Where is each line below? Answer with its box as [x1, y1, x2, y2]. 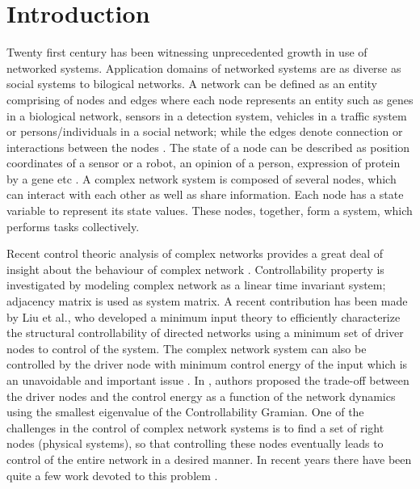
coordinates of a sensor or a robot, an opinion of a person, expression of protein [6, 154, 401, 171]
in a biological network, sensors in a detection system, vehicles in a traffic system [6, 107, 407, 124]
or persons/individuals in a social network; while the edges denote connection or [6, 123, 403, 140]
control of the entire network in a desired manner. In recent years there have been [6, 450, 412, 467]
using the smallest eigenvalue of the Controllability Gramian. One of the [6, 403, 364, 420]
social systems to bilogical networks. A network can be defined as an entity [6, 75, 377, 92]
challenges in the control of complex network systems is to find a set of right [6, 419, 384, 436]
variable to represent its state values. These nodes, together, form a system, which [6, 202, 413, 219]
